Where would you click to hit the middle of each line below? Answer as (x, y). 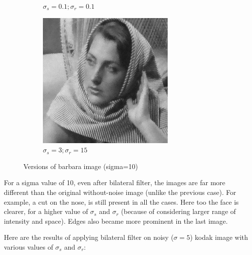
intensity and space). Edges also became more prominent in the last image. (116, 221)
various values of (29, 246)
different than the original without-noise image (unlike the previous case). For (120, 192)
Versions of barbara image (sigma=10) (81, 166)
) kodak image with (219, 237)
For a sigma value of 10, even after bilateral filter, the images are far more (115, 182)
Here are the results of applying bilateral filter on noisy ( (89, 237)
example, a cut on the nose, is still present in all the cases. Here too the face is (121, 202)
